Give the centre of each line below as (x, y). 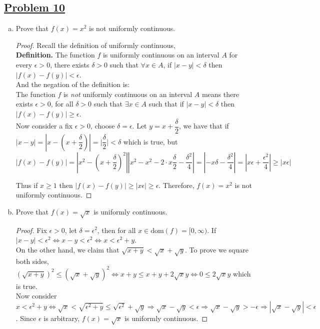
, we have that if (204, 126)
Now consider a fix (44, 126)
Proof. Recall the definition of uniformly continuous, (95, 45)
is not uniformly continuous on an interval (128, 94)
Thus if (27, 185)
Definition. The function (55, 55)
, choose (103, 126)
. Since (26, 318)
